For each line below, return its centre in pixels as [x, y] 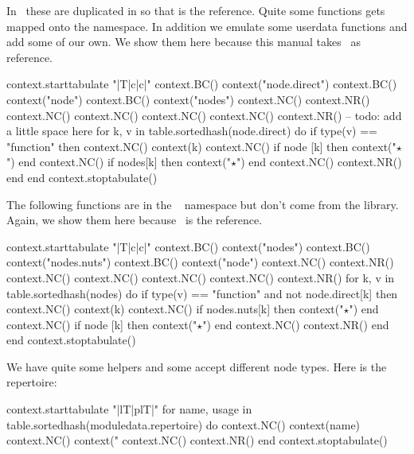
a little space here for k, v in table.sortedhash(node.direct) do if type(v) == [192, 131]
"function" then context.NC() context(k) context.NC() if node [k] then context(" [201, 146]
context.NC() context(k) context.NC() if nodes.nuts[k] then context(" [175, 309]
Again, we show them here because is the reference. [135, 220]
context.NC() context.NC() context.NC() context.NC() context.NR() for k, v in [201, 277]
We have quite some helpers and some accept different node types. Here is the [197, 366]
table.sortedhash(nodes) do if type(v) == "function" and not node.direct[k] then [202, 293]
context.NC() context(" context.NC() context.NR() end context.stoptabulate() [197, 440]
